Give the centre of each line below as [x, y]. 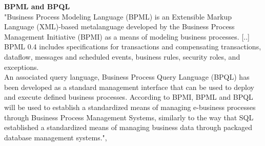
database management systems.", [56, 137]
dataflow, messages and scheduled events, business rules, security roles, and [122, 56]
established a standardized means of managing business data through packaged [128, 127]
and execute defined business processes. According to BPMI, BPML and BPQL [129, 97]
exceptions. [22, 67]
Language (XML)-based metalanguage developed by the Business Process [119, 26]
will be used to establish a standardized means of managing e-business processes [130, 107]
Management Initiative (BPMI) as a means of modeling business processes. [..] [127, 36]
